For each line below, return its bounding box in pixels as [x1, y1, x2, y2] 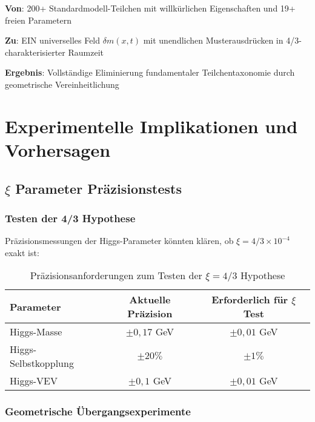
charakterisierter [5, 45, 65, 58]
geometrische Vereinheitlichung [5, 77, 119, 90]
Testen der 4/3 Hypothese [5, 210, 136, 225]
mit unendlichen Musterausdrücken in [143, 34, 283, 47]
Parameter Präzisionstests [15, 179, 182, 197]
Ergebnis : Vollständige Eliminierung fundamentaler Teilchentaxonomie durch [5, 66, 295, 79]
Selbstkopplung [10, 356, 74, 371]
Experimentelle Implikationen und [5, 113, 298, 138]
